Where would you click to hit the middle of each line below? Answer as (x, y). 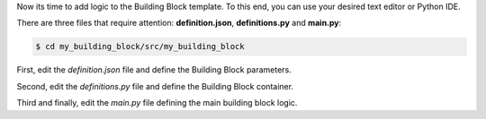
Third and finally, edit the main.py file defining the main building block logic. (157, 103)
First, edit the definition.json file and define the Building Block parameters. (154, 70)
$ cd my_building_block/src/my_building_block (140, 47)
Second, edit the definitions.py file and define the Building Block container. (155, 86)
